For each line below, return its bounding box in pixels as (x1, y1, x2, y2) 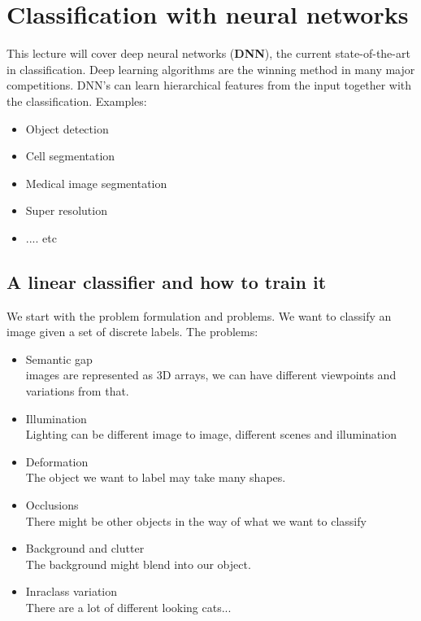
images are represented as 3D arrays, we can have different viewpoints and (25, 366, 397, 383)
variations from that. (25, 383, 129, 400)
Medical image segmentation (25, 174, 167, 191)
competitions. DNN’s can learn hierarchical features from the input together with (7, 77, 412, 94)
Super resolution (25, 202, 107, 219)
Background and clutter (25, 540, 145, 557)
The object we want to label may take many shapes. (25, 469, 286, 486)
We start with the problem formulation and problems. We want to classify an (7, 307, 392, 324)
